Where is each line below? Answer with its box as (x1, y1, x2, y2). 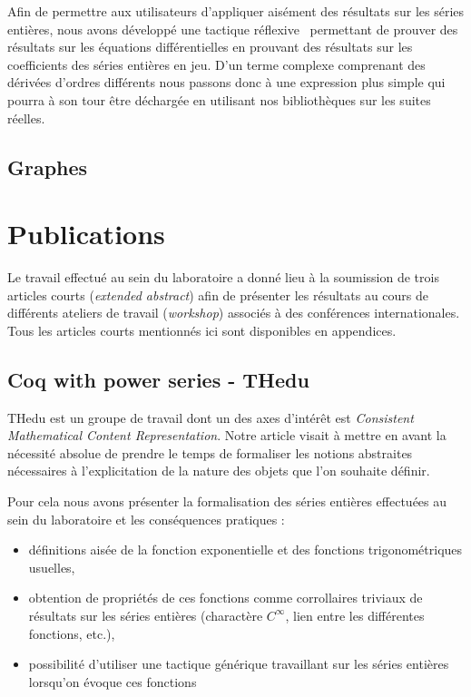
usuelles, (28, 557, 75, 576)
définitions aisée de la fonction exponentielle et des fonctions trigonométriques (28, 540, 463, 559)
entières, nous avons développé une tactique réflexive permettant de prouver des (7, 19, 458, 38)
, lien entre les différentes (285, 605, 425, 624)
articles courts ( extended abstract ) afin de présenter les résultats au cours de (7, 285, 429, 304)
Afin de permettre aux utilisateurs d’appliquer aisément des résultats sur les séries (7, 2, 465, 20)
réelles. (7, 108, 45, 127)
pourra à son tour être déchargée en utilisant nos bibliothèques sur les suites (7, 90, 431, 109)
